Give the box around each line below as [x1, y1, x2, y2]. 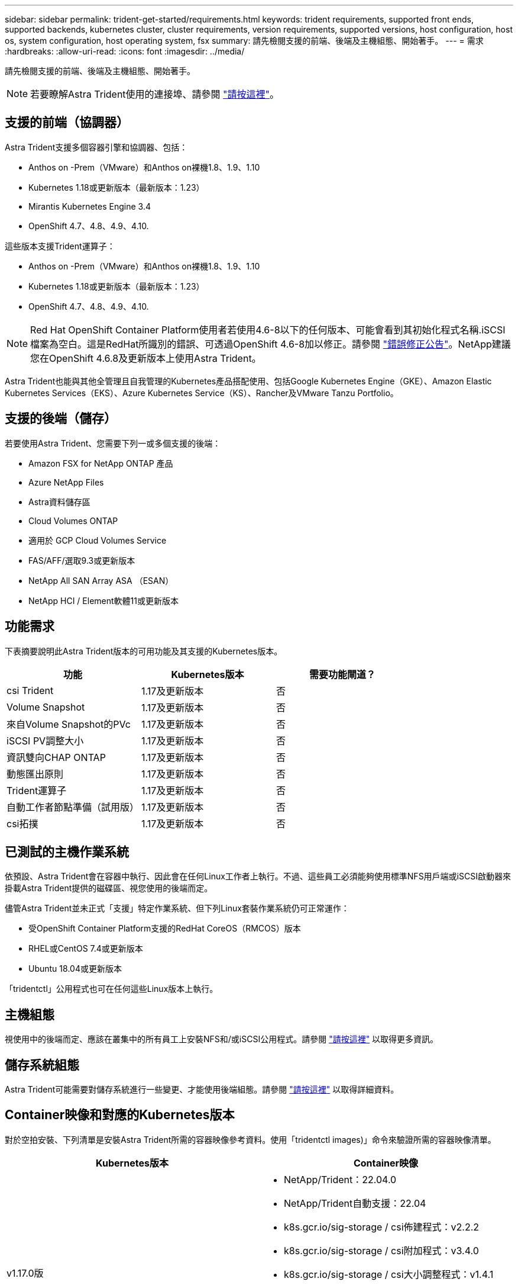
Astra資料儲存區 [28, 496, 90, 507]
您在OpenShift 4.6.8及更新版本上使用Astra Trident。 [30, 352, 261, 364]
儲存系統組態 [5, 1057, 79, 1072]
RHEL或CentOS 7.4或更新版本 [28, 943, 143, 954]
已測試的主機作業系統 [5, 844, 129, 859]
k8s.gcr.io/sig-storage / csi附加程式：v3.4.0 [284, 1244, 479, 1257]
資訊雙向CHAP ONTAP [7, 751, 106, 763]
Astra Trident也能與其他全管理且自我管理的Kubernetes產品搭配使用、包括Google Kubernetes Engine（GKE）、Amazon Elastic [5, 375, 492, 386]
